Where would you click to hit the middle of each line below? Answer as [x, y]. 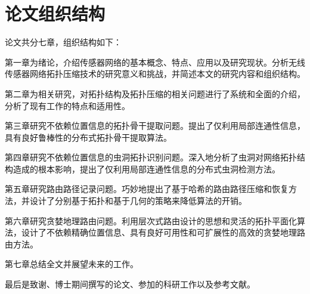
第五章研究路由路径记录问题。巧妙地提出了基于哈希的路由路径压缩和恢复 [147, 189]
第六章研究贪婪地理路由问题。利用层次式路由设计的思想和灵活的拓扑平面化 [151, 220]
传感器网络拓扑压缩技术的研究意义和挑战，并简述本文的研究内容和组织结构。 [155, 74]
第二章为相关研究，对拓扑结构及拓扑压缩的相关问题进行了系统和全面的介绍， [155, 93]
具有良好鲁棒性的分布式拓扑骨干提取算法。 [88, 137]
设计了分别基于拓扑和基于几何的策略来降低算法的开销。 [138, 201]
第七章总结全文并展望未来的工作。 [72, 264]
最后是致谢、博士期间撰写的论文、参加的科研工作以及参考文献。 [130, 284]
